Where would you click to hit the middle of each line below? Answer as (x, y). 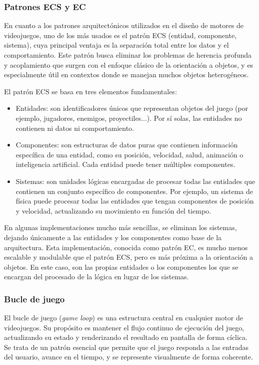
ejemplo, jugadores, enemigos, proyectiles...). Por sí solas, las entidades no (129, 118)
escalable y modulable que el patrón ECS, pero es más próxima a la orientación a (128, 257)
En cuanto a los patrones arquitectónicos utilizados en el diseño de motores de (124, 25)
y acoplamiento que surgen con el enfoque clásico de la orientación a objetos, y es (129, 64)
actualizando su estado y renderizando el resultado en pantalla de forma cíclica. (126, 337)
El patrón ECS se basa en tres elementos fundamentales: (90, 91)
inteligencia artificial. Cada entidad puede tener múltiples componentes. (125, 164)
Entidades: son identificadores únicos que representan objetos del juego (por (132, 108)
